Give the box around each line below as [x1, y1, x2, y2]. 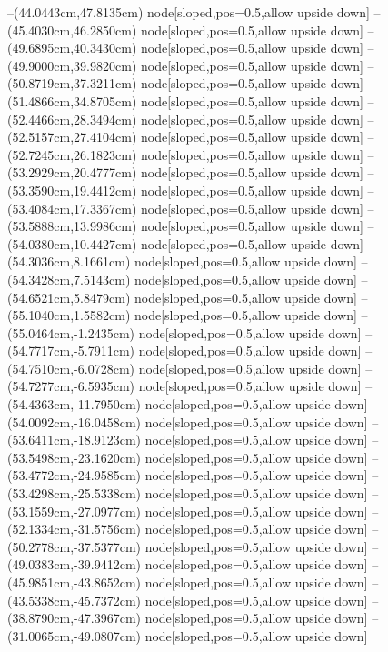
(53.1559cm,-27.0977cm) [7, 501, 141, 520]
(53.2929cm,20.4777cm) [7, 163, 137, 182]
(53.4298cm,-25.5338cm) [7, 484, 141, 503]
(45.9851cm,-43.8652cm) [7, 573, 141, 591]
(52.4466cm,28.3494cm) [7, 109, 137, 128]
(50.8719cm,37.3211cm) [7, 74, 137, 93]
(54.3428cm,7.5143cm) [7, 269, 131, 288]
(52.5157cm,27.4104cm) [7, 127, 137, 146]
